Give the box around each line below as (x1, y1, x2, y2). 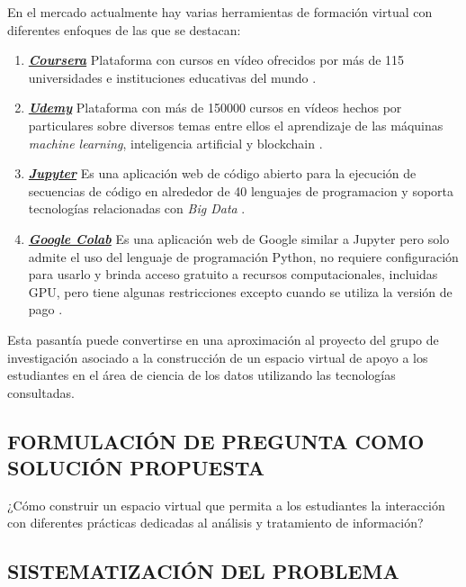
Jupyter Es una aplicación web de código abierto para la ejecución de (28, 164, 417, 183)
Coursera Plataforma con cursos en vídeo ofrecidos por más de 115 (28, 50, 405, 69)
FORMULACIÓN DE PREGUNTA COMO (7, 427, 425, 455)
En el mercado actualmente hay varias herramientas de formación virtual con (7, 3, 433, 21)
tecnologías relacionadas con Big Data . (28, 199, 246, 218)
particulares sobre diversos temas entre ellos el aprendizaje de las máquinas (28, 115, 444, 134)
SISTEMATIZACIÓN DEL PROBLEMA (7, 557, 399, 585)
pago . (28, 300, 63, 319)
